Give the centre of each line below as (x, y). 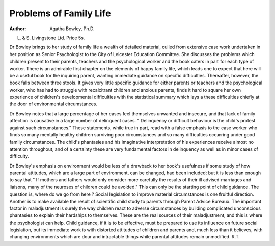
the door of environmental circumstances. (53, 104)
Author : (18, 29)
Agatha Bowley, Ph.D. (72, 29)
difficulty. (19, 156)
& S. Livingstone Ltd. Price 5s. (53, 38)
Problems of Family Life (60, 13)
